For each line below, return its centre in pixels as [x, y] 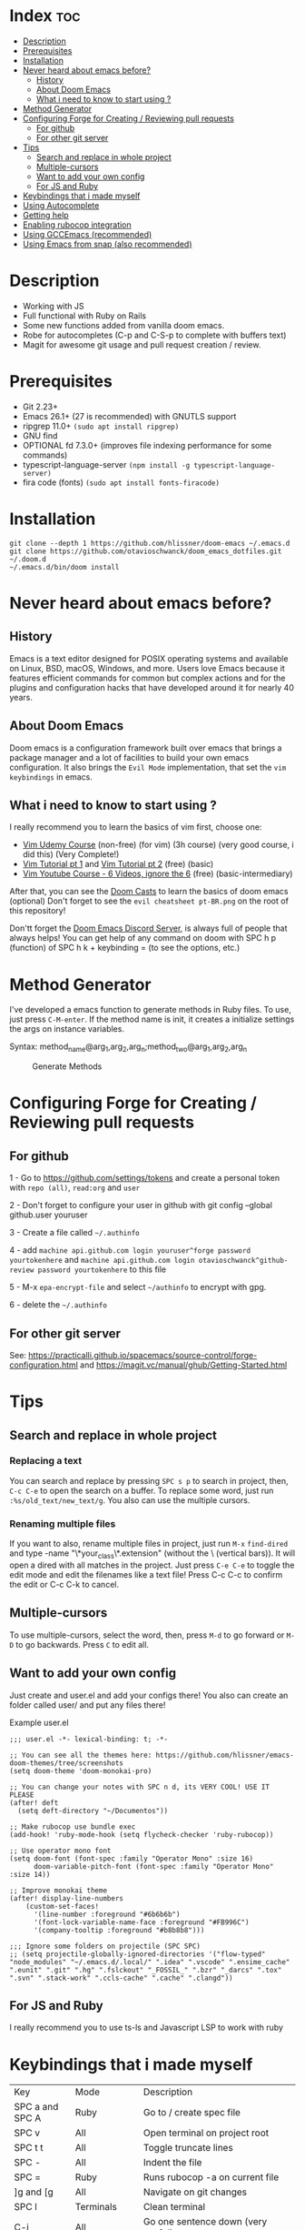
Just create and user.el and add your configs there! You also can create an [149, 1695]
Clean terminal [174, 2207]
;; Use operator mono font [60, 1851]
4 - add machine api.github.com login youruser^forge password [130, 1250]
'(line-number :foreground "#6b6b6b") [107, 1914]
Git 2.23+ [40, 407]
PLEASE [22, 1795]
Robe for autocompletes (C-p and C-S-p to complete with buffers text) [154, 335]
